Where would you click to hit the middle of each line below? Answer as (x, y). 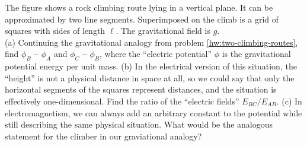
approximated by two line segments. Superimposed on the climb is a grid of (142, 19)
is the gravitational (256, 54)
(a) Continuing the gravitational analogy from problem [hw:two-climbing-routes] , (151, 42)
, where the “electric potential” (156, 54)
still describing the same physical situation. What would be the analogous (139, 124)
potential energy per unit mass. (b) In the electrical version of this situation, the (151, 66)
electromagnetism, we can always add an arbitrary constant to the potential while (153, 112)
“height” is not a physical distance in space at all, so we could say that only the (150, 77)
